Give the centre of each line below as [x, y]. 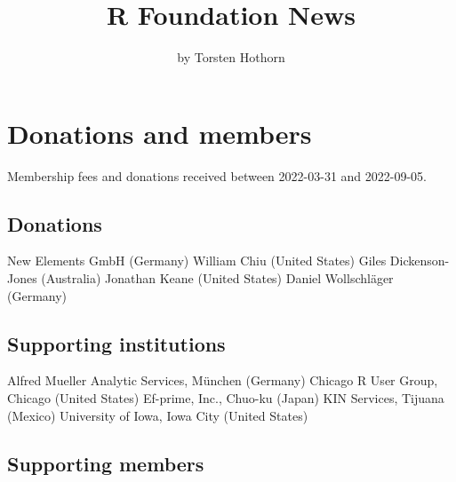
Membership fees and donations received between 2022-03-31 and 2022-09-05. [217, 175]
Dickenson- [420, 261]
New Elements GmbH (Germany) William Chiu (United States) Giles [197, 261]
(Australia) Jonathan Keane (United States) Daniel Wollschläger [217, 278]
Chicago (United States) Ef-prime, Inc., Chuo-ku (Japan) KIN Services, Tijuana [226, 398]
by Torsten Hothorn [231, 57]
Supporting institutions [116, 343]
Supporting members [106, 463]
